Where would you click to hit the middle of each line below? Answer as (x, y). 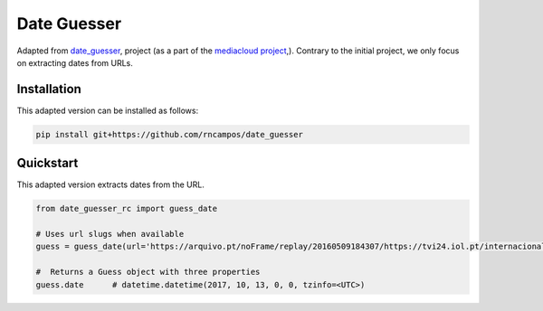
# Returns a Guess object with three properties (148, 272)
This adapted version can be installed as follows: (108, 110)
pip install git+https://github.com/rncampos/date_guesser (169, 134)
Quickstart (48, 163)
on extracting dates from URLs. (75, 62)
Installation (49, 89)
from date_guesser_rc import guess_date (126, 209)
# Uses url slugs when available (110, 234)
